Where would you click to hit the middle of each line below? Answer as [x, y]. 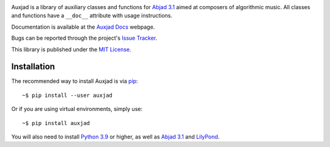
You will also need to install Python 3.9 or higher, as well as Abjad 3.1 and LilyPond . [116, 137]
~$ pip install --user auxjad [68, 95]
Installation [33, 67]
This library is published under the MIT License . [71, 49]
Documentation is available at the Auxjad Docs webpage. [83, 27]
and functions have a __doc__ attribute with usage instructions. [92, 16]
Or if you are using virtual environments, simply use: [77, 109]
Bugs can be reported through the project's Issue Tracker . [84, 38]
